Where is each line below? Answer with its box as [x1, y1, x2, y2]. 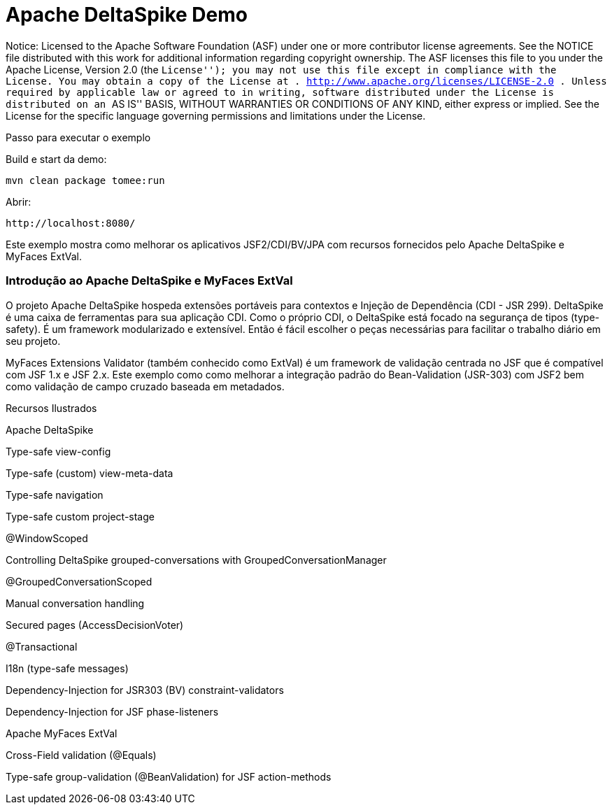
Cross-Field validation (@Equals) [6, 748, 157, 761]
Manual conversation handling [6, 597, 145, 609]
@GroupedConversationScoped [6, 575, 152, 588]
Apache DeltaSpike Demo [6, 3, 248, 27]
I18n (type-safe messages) [6, 662, 129, 674]
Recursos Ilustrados [6, 402, 97, 414]
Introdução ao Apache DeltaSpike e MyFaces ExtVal [6, 273, 293, 288]
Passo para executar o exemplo [6, 131, 151, 143]
